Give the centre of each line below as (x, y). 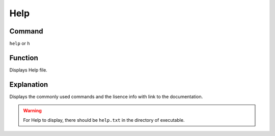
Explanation (29, 84)
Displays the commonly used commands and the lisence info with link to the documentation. (106, 96)
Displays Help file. (29, 70)
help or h (20, 44)
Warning (32, 111)
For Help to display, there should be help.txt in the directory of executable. (104, 120)
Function (24, 58)
